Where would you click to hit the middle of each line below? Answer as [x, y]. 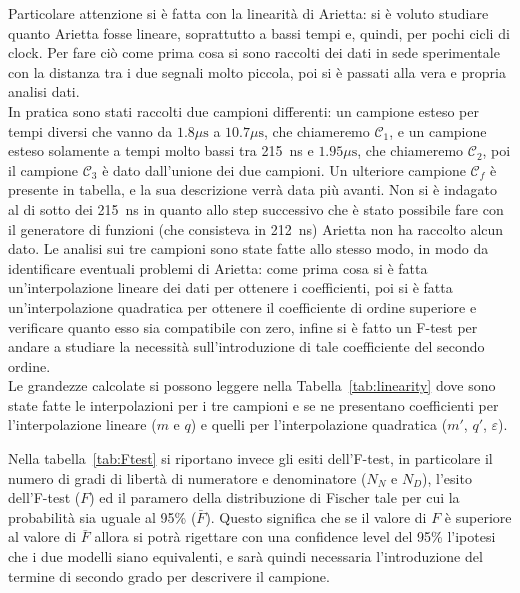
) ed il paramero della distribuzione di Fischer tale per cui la [274, 497]
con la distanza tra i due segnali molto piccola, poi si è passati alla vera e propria [257, 71]
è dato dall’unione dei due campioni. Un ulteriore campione [284, 169]
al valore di [42, 536]
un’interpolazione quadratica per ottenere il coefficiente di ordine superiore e [242, 306]
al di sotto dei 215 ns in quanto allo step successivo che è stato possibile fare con [256, 208]
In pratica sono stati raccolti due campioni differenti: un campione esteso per [244, 110]
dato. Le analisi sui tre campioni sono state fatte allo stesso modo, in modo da [248, 248]
